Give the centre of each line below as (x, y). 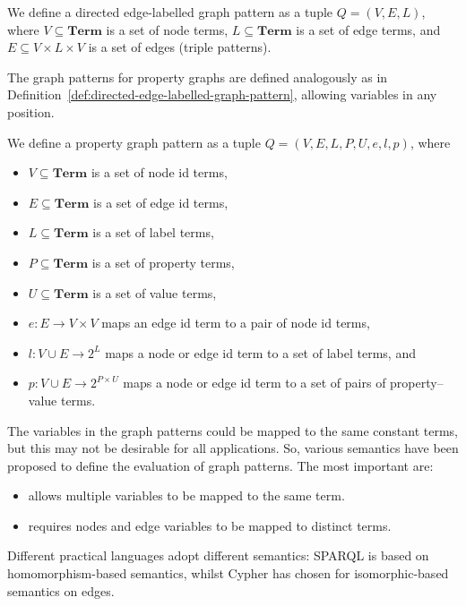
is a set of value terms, (155, 292)
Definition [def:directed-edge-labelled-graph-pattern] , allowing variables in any (222, 94)
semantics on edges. (61, 590)
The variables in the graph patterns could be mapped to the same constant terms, (233, 430)
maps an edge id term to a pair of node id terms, (236, 323)
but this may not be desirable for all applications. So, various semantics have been (233, 448)
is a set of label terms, (153, 232)
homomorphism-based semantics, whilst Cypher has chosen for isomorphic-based (228, 573)
